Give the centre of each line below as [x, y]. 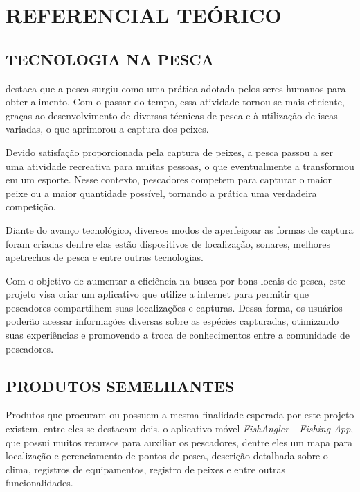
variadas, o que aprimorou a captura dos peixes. [107, 129]
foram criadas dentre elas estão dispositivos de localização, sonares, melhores [168, 243]
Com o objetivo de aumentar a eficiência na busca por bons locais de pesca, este [175, 280]
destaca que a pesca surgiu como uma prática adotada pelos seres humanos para [176, 88]
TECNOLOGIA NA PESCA [110, 59]
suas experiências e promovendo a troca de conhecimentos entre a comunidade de [178, 335]
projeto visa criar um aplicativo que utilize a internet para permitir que [157, 294]
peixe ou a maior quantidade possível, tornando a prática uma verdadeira [161, 193]
